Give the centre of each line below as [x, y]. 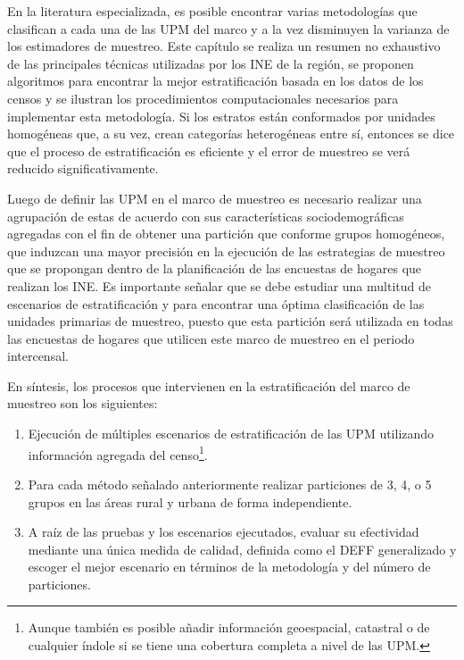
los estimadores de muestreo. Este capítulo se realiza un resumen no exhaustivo [224, 46]
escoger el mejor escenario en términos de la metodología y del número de [229, 567]
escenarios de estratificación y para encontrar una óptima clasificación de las [216, 303]
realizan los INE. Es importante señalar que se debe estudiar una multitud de [219, 285]
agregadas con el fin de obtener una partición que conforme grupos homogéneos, [226, 234]
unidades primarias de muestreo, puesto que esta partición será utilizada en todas [230, 321]
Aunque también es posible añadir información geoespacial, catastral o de [229, 627]
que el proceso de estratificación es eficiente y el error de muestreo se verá [209, 150]
